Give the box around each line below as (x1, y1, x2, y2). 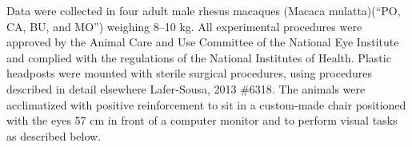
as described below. (6, 127, 102, 144)
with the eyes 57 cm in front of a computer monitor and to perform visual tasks (6, 112, 398, 129)
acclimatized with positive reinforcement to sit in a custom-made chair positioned (6, 96, 406, 113)
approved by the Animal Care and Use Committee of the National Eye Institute (6, 34, 399, 50)
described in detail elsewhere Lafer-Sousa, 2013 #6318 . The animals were (6, 80, 366, 97)
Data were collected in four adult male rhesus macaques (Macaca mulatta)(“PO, (6, 2, 401, 18)
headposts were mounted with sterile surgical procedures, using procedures (6, 65, 372, 81)
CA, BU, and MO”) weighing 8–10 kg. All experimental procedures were (6, 18, 362, 34)
